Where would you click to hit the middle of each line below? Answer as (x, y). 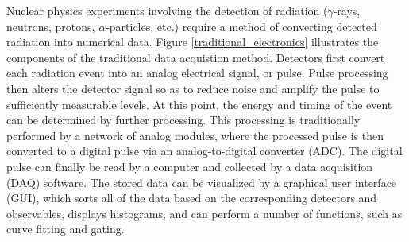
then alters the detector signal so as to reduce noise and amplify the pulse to (193, 88)
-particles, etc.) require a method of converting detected (241, 26)
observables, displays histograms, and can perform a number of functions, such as (204, 213)
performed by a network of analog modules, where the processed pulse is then (195, 135)
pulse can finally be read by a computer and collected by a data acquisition (190, 166)
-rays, (347, 10)
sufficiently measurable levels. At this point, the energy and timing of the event (199, 104)
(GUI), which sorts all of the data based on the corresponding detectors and (192, 198)
